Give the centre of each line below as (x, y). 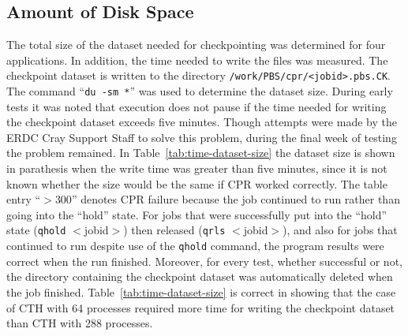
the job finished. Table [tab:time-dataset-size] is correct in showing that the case (201, 291)
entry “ (24, 199)
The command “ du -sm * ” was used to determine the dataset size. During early (200, 91)
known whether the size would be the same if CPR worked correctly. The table (197, 183)
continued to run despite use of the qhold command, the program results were (195, 246)
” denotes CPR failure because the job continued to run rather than (236, 199)
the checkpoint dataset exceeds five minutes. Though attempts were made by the (202, 122)
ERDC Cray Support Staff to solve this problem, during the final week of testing (202, 137)
